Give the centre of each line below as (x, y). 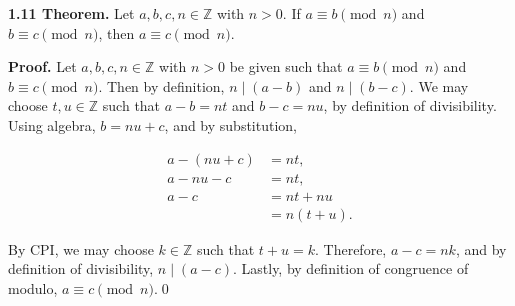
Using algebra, (52, 124)
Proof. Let (42, 66)
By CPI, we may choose (81, 248)
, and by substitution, (230, 124)
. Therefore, (351, 248)
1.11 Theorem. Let (71, 13)
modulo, (33, 287)
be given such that (286, 66)
